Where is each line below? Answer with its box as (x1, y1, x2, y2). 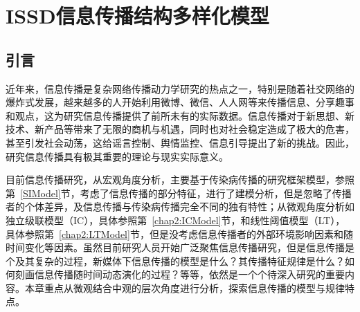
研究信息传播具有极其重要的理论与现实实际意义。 (6, 149, 228, 163)
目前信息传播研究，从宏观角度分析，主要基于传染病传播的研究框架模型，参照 (6, 172, 354, 187)
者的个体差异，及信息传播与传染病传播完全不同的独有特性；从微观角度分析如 (6, 199, 354, 214)
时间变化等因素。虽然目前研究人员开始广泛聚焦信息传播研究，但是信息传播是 (6, 240, 354, 255)
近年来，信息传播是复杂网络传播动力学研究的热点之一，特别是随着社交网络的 (6, 81, 354, 95)
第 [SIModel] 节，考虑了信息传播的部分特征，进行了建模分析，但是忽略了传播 (6, 185, 352, 200)
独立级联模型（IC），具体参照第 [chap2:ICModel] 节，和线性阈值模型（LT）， (6, 212, 345, 227)
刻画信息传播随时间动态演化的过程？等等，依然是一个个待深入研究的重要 (15, 267, 345, 282)
